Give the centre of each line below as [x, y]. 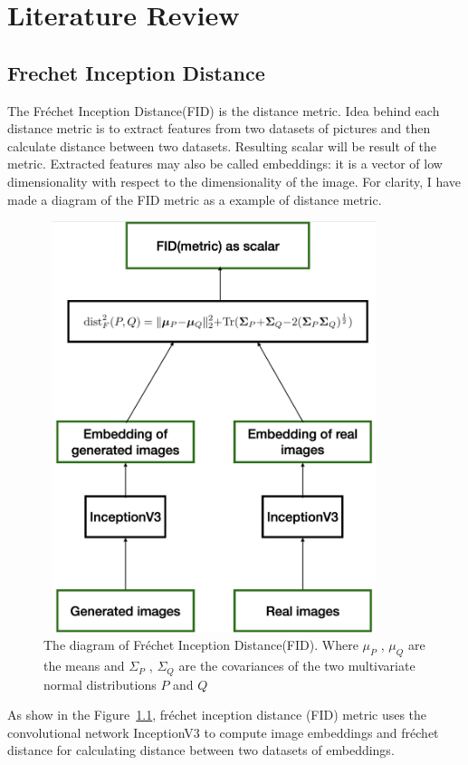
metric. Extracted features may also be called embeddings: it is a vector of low [225, 164]
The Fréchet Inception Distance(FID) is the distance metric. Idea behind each [224, 110]
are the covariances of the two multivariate [297, 666]
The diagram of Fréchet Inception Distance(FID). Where [201, 645]
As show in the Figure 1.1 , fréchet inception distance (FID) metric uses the [217, 715]
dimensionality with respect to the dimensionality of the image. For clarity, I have [234, 181]
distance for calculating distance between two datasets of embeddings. [201, 750]
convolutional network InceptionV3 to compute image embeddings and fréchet [223, 732]
